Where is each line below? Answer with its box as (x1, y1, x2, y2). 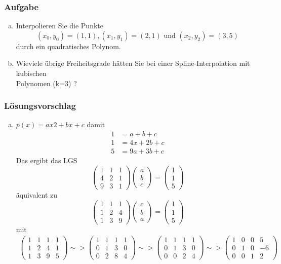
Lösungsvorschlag (4, 99, 76, 112)
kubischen (16, 68, 47, 78)
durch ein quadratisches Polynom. (16, 41, 121, 51)
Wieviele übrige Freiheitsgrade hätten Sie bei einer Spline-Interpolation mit (16, 58, 250, 68)
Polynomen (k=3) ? (16, 78, 77, 88)
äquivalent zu (16, 189, 58, 200)
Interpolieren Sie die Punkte (16, 20, 103, 31)
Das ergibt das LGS (16, 155, 77, 166)
